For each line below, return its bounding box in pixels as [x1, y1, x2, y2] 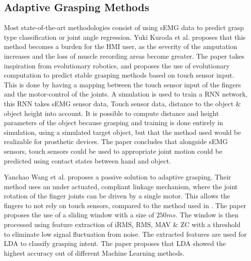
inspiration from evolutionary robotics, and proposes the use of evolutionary [4, 60, 230, 70]
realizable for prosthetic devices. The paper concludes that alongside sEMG [4, 136, 228, 147]
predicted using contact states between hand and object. [4, 155, 171, 165]
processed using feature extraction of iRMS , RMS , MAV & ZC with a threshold [4, 219, 241, 229]
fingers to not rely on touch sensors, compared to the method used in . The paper [4, 200, 246, 210]
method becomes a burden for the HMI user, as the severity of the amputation [4, 41, 237, 51]
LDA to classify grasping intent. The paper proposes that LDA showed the [4, 238, 226, 248]
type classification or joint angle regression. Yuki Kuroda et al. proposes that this [4, 32, 246, 42]
